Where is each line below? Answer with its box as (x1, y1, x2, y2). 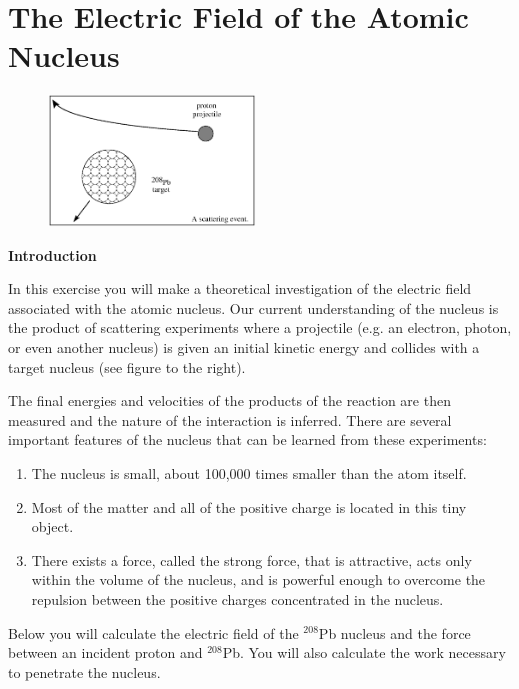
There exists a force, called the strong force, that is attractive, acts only (31, 549, 472, 570)
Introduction (8, 244, 97, 265)
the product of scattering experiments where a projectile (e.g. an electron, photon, (8, 317, 512, 338)
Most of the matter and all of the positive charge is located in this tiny (31, 496, 467, 517)
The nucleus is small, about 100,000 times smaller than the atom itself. (31, 462, 467, 483)
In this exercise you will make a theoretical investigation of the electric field (8, 278, 472, 299)
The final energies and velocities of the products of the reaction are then (8, 390, 451, 411)
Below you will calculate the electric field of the (8, 622, 299, 643)
